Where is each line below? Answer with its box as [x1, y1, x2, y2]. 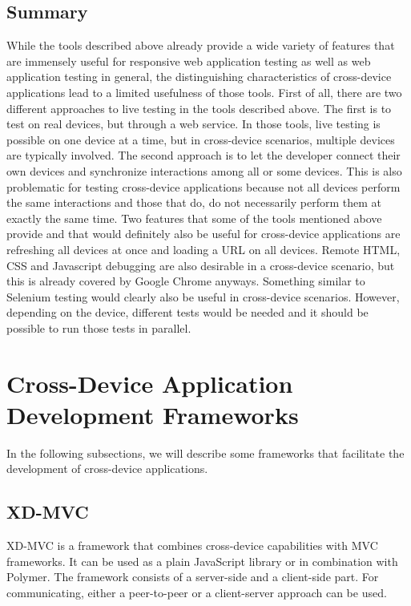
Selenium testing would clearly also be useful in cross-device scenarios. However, [6, 288, 400, 305]
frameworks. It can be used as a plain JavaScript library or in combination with [6, 552, 398, 569]
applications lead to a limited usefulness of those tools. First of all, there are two [6, 83, 402, 100]
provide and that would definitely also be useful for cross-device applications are [6, 225, 401, 242]
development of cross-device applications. [6, 460, 208, 477]
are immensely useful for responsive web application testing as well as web [6, 52, 371, 69]
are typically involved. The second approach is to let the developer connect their [6, 147, 401, 164]
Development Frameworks [6, 398, 299, 430]
